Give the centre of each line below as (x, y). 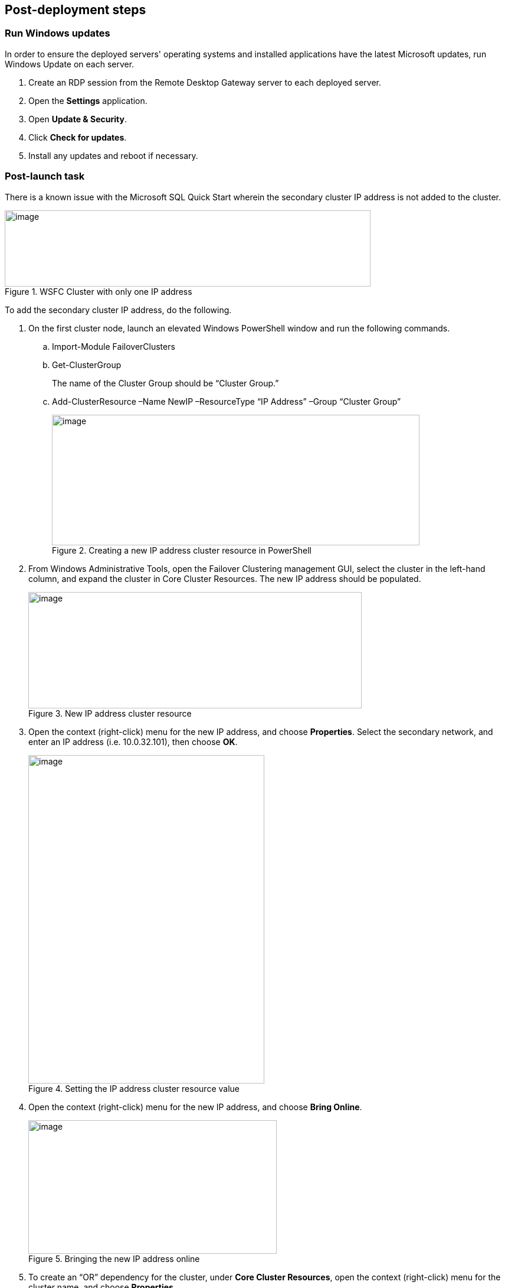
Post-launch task (45, 176)
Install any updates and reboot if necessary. (113, 155)
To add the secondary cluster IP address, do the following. (118, 310)
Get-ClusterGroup (87, 365)
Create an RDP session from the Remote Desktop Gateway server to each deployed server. (205, 82)
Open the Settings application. (88, 100)
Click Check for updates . (78, 137)
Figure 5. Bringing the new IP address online (114, 1258)
